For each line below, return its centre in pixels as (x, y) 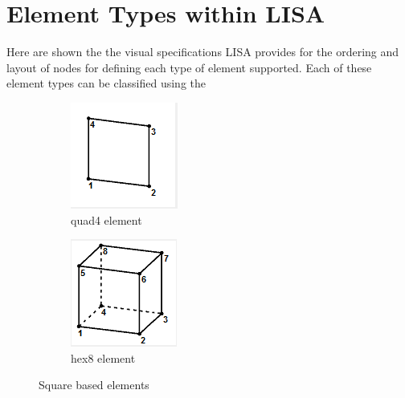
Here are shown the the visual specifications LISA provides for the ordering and (203, 52)
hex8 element (103, 357)
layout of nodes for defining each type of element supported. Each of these (189, 67)
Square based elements (94, 385)
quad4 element (106, 219)
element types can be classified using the (106, 83)
